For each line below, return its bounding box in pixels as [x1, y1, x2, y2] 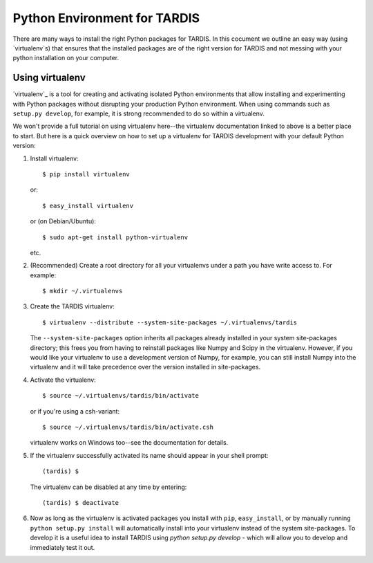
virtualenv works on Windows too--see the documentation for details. [30, 439, 229, 447]
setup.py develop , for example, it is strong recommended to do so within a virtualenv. [12, 109, 265, 118]
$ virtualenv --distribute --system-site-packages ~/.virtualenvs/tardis [42, 318, 298, 326]
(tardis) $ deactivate [42, 499, 119, 506]
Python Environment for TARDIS [12, 10, 200, 26]
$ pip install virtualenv [42, 170, 131, 178]
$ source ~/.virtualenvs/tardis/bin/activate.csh [42, 423, 214, 431]
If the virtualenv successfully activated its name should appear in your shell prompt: [30, 451, 269, 459]
